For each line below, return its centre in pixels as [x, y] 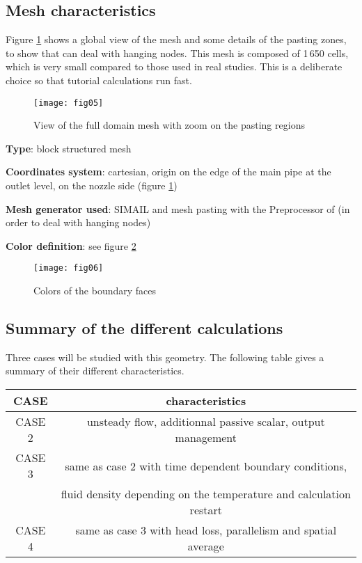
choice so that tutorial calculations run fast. [99, 80]
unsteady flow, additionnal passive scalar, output [206, 422]
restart [206, 510]
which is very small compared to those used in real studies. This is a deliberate [174, 66]
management [206, 438]
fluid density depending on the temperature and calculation [206, 494]
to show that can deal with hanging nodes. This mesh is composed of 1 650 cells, [177, 53]
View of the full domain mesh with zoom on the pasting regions [169, 125]
